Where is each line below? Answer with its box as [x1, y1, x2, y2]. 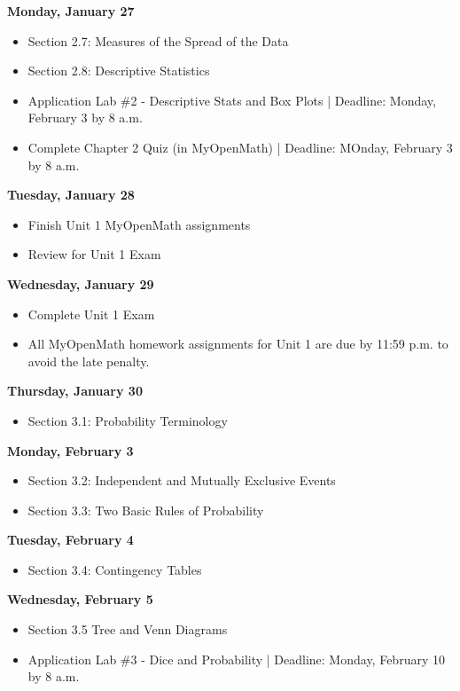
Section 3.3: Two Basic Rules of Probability [27, 500, 264, 519]
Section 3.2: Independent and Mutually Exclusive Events [27, 471, 336, 490]
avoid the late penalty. [27, 351, 150, 370]
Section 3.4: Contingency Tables [27, 560, 202, 578]
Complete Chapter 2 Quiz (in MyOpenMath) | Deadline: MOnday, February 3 [27, 137, 453, 156]
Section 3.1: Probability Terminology [27, 411, 228, 429]
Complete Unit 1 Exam [27, 304, 155, 323]
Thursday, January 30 [7, 381, 143, 400]
